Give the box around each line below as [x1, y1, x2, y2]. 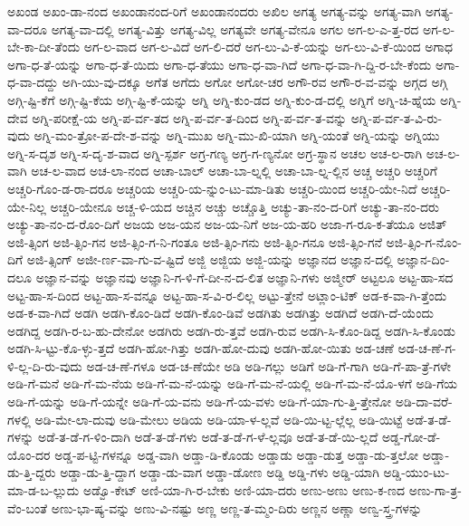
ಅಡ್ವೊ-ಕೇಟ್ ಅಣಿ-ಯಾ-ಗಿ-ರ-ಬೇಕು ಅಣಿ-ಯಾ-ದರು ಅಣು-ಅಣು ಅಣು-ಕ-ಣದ [82, 481, 406, 500]
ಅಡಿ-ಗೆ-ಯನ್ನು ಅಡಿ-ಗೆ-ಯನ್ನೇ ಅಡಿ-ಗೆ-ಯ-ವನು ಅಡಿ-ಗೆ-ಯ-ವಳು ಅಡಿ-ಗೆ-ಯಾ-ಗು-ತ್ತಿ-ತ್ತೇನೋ [7, 392, 392, 411]
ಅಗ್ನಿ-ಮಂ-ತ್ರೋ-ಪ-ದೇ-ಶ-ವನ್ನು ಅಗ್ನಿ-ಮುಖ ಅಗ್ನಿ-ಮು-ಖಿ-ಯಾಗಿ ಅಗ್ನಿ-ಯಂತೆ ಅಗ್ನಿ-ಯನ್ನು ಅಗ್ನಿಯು [33, 126, 440, 145]
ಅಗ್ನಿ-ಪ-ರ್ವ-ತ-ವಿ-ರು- [350, 108, 443, 127]
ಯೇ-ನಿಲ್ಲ [7, 196, 46, 215]
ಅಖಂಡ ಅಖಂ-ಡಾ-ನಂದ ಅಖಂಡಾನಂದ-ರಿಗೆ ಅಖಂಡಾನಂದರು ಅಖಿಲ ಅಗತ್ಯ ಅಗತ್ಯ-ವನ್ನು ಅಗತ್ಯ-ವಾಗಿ [7, 2, 422, 20]
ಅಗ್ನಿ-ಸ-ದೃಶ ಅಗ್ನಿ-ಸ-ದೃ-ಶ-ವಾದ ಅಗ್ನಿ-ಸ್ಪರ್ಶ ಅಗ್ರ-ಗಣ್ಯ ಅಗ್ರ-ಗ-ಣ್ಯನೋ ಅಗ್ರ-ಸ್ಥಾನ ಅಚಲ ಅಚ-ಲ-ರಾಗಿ [7, 143, 423, 162]
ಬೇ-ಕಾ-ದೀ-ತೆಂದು [7, 37, 81, 56]
